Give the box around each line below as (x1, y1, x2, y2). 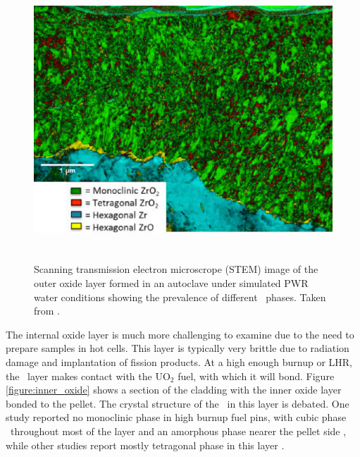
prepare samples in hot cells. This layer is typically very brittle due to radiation (6, 341, 349, 355)
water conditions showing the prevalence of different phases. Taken (34, 289, 326, 304)
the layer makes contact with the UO (6, 368, 170, 383)
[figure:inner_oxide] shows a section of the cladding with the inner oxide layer (6, 382, 342, 397)
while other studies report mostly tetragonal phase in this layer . (6, 437, 285, 452)
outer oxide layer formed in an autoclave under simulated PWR (34, 276, 309, 291)
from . (34, 303, 61, 318)
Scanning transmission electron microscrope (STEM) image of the (34, 262, 318, 276)
